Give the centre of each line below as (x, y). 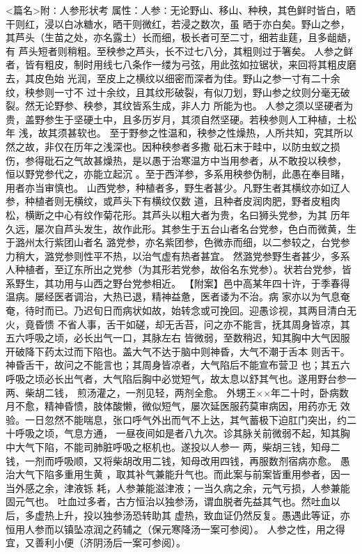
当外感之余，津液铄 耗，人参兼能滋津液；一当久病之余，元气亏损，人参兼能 (178, 487)
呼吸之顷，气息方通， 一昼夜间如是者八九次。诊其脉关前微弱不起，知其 (178, 433)
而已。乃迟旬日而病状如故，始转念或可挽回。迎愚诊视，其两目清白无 (200, 310)
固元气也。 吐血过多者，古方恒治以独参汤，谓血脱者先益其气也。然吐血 (168, 501)
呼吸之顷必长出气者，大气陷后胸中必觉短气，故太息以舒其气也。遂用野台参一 (181, 379)
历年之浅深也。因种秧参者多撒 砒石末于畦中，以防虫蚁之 (202, 146)
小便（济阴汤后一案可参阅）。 (120, 543)
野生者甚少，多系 (311, 255)
